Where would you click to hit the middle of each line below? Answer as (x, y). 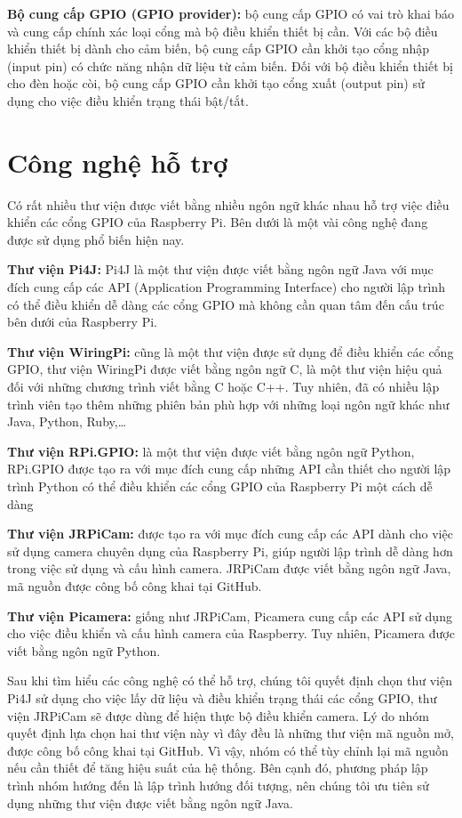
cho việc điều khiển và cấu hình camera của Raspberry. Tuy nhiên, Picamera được (231, 633)
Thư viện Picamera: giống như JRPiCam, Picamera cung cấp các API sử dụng (230, 616)
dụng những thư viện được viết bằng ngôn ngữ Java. (150, 802)
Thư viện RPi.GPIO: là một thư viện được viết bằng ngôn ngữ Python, (211, 451)
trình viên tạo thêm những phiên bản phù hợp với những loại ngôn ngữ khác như (228, 404)
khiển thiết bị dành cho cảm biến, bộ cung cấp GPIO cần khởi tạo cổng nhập (219, 49)
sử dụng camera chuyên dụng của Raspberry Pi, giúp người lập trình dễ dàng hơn (230, 551)
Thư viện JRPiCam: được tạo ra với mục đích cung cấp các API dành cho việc (230, 534)
